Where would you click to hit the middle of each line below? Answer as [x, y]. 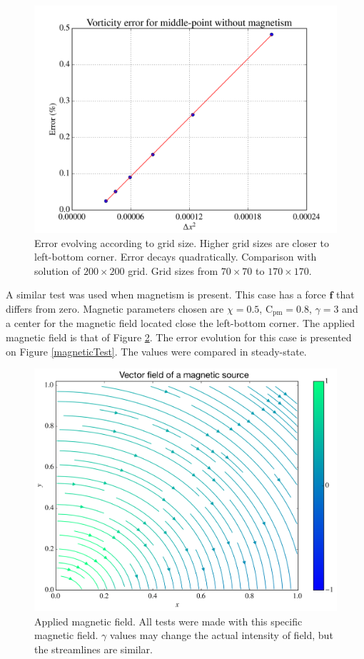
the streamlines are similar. [93, 649]
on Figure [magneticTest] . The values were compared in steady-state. [156, 351]
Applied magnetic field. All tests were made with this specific [168, 621]
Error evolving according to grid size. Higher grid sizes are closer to [182, 242]
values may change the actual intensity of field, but [222, 635]
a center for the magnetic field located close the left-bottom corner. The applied [181, 323]
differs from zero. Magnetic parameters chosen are [115, 308]
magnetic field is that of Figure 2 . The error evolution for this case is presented [179, 337]
